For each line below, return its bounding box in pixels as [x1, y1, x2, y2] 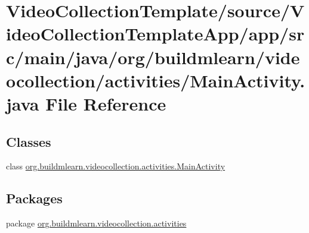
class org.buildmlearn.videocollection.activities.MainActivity [6, 160, 225, 172]
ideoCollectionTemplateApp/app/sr [6, 21, 305, 46]
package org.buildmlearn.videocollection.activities [6, 217, 187, 229]
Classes [6, 132, 51, 150]
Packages [6, 189, 63, 207]
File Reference [45, 91, 166, 115]
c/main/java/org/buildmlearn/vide [6, 45, 300, 69]
